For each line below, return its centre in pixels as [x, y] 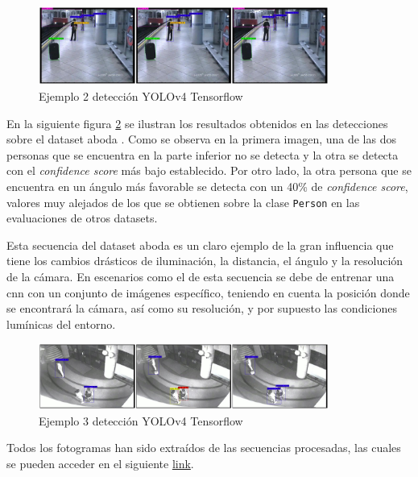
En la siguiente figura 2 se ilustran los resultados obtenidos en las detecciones [197, 123]
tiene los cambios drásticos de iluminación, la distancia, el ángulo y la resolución [205, 261]
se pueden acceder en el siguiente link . [100, 463]
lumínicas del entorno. [61, 324]
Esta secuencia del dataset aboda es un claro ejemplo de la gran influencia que [200, 245]
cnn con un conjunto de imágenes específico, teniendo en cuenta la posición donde [208, 292]
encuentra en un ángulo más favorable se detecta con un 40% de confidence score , [207, 187]
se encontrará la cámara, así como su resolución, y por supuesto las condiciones [202, 308]
